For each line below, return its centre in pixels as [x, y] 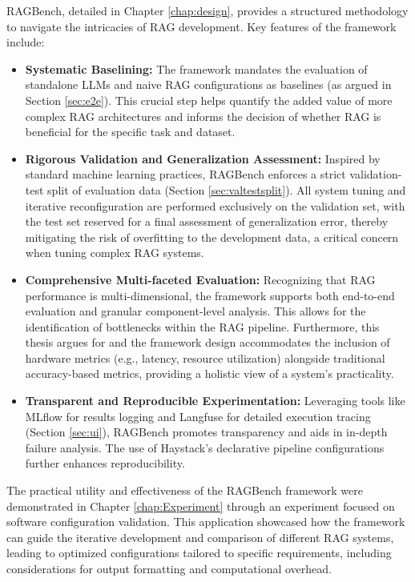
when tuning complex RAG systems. [115, 253]
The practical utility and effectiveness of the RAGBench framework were [185, 490]
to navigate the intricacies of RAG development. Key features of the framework [201, 26]
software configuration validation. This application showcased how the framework [206, 522]
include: [26, 42]
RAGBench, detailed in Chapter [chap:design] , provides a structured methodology [207, 10]
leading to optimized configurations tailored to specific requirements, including [199, 553]
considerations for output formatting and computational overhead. [169, 568]
